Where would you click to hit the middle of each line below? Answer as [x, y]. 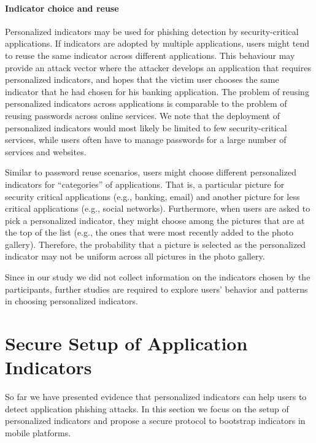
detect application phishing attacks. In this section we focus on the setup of [147, 408]
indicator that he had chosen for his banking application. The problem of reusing [157, 91]
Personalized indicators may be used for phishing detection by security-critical [152, 31]
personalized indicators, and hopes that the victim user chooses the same [142, 79]
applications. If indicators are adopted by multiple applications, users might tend [157, 43]
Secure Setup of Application [126, 343]
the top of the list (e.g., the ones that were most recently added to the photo [149, 232]
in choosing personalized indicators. [71, 301]
